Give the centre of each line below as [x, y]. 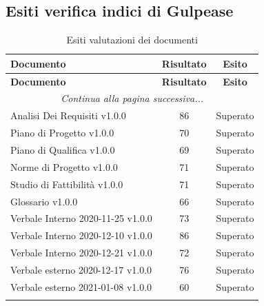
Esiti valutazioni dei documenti [132, 40]
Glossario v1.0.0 [44, 201]
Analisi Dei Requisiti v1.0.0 [68, 115]
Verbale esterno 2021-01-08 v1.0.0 [81, 286]
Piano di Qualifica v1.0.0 [63, 150]
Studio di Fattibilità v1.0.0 [67, 184]
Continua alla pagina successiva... [132, 98]
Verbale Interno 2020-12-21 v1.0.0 [81, 253]
